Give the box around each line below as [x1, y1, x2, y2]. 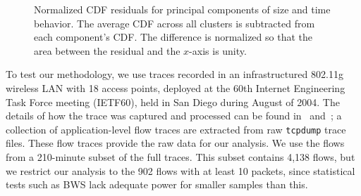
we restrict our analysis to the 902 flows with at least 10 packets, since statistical [6, 163, 355, 178]
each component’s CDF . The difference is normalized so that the [34, 30, 312, 44]
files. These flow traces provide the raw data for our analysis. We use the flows [6, 136, 345, 150]
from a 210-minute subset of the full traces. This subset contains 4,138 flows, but [6, 150, 355, 164]
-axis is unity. [189, 43, 247, 58]
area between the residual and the [34, 43, 180, 58]
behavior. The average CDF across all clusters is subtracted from [34, 15, 315, 30]
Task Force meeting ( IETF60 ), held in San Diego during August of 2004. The [6, 94, 340, 109]
